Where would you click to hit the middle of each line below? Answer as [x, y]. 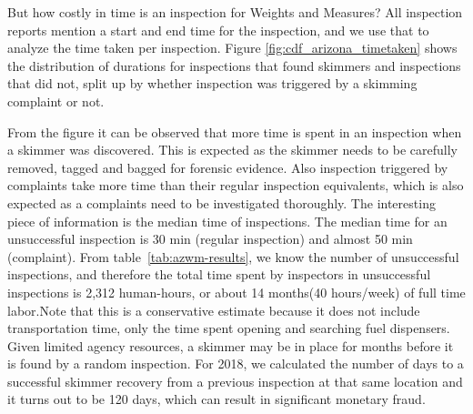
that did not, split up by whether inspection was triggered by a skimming [212, 83]
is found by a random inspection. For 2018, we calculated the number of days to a [236, 364]
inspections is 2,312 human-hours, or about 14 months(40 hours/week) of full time [236, 292]
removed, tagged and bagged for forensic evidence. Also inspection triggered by [228, 167]
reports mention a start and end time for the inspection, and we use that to [218, 30]
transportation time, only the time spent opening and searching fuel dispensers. [229, 328]
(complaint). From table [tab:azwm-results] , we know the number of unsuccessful [233, 256]
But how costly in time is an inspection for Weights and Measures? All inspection [235, 12]
